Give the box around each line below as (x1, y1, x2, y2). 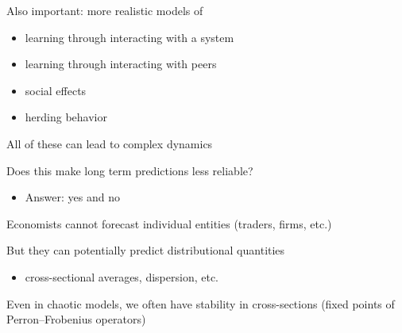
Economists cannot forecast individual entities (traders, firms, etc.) (6, 215, 332, 232)
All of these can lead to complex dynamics (6, 135, 213, 151)
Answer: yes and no (25, 189, 120, 205)
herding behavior (25, 109, 107, 125)
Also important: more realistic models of (6, 2, 203, 18)
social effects (25, 82, 87, 98)
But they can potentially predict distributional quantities (6, 242, 285, 258)
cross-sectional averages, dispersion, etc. (25, 268, 219, 285)
